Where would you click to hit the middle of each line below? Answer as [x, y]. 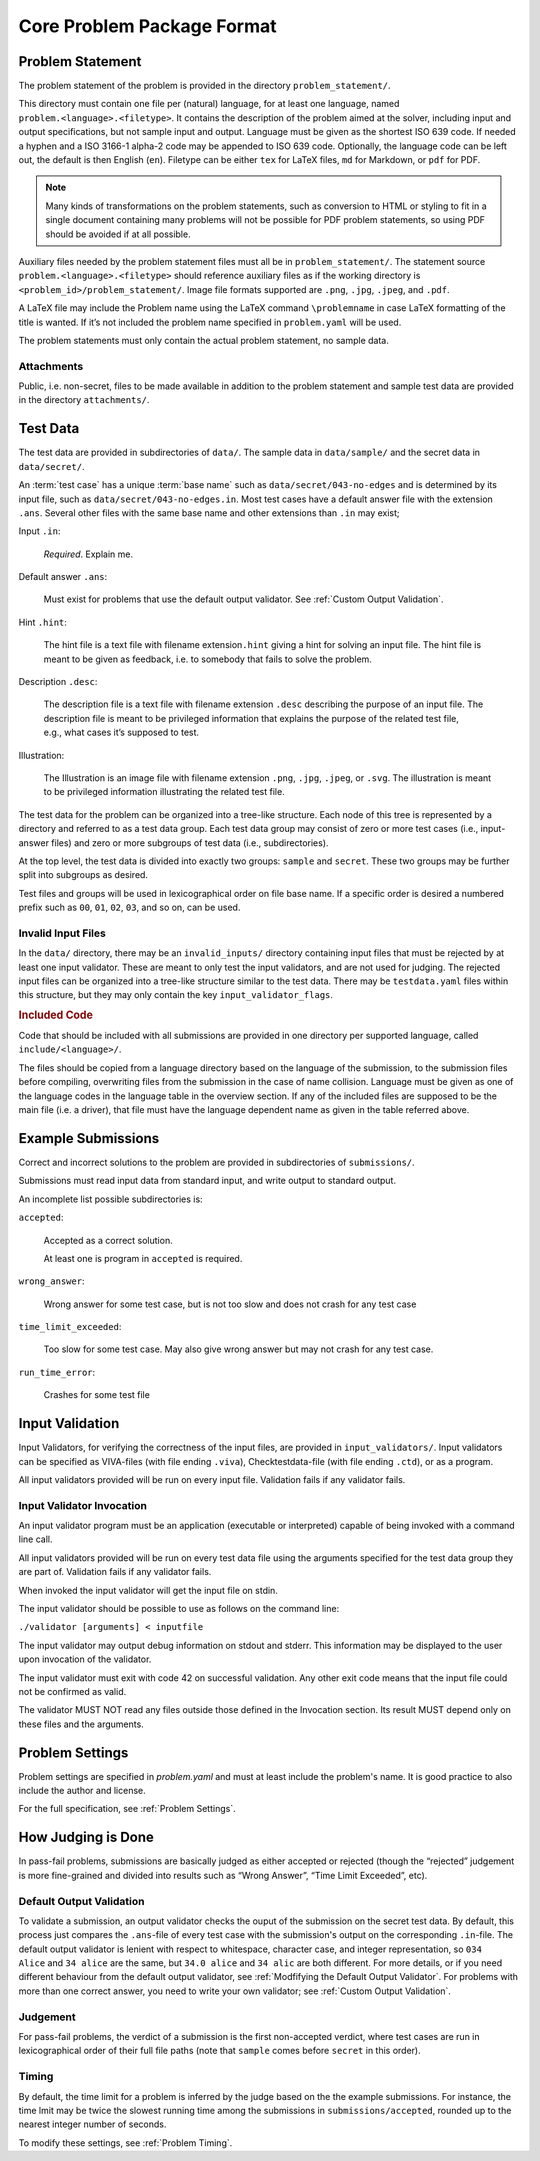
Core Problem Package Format [147, 26]
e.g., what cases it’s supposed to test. [121, 732]
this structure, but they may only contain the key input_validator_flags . [176, 995]
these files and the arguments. [81, 1724]
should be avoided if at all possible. [118, 234]
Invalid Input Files [62, 933]
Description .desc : [58, 682]
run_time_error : [57, 1372]
